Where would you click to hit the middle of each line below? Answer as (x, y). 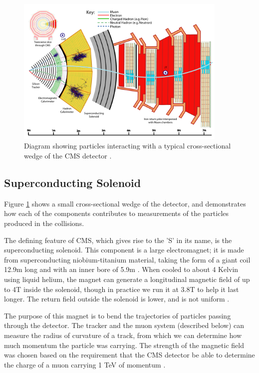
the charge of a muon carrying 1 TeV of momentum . (85, 364)
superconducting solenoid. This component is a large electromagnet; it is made (124, 250)
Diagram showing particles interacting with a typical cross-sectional (128, 146)
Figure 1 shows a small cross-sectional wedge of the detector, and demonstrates (125, 203)
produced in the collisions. (44, 223)
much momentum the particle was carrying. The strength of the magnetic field (124, 345)
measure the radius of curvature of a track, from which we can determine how (123, 335)
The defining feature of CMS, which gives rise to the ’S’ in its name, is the (118, 240)
